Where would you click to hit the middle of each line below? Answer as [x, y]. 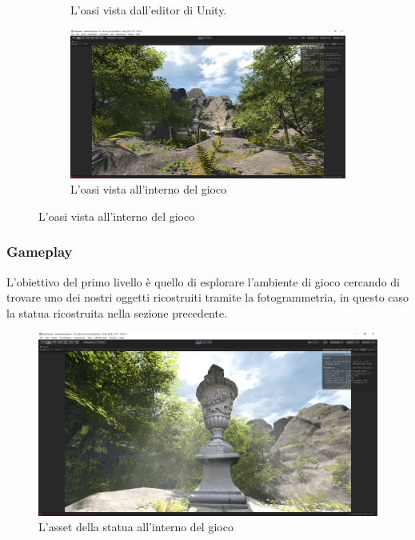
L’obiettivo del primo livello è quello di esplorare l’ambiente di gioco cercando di [203, 281]
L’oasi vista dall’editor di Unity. [149, 10]
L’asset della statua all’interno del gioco [136, 527]
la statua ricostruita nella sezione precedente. [117, 312]
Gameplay [40, 252]
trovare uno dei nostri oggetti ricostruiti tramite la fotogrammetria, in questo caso [208, 297]
